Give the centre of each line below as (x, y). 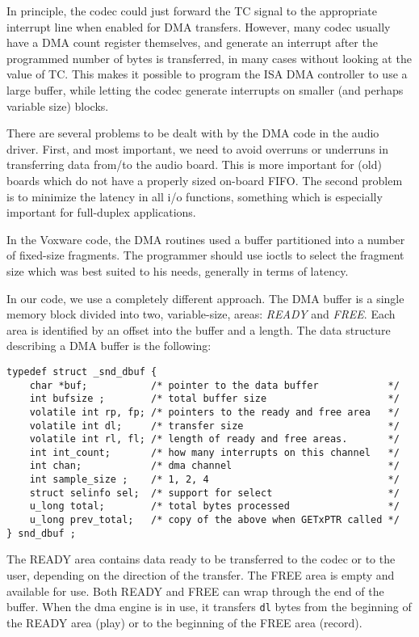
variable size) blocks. (58, 105)
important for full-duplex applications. (101, 212)
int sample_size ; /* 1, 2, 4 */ (214, 480)
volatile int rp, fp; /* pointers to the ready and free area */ (214, 412)
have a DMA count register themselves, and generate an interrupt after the (192, 42)
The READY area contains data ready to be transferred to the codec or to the (201, 559)
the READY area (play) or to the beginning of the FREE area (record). (184, 622)
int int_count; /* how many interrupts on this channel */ (214, 452)
